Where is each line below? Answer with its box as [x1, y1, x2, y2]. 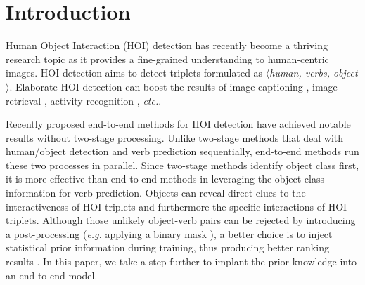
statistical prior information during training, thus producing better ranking [6, 240, 329, 255]
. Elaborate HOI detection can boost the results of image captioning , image [9, 79, 338, 93]
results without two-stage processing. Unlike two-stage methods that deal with [6, 130, 344, 145]
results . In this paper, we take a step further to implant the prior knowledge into [6, 254, 357, 269]
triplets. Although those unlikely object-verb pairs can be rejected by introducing [6, 213, 356, 227]
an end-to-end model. [6, 267, 98, 282]
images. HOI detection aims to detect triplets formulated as [6, 65, 263, 80]
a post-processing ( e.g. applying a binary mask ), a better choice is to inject [6, 226, 333, 241]
